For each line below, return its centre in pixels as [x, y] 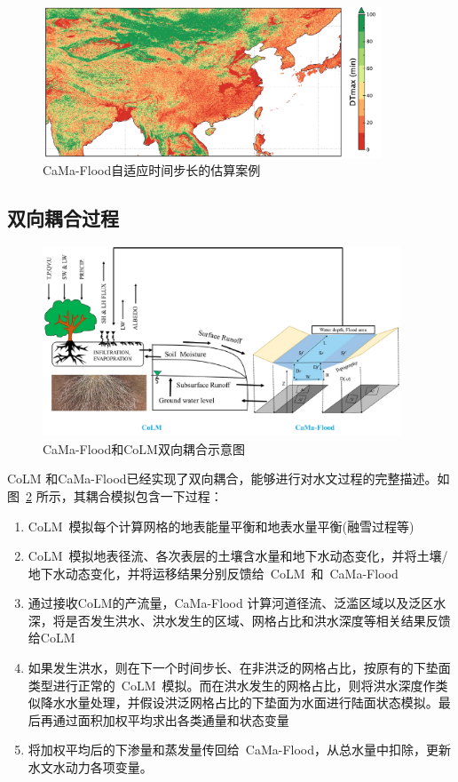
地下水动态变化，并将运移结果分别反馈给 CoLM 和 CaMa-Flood [213, 573]
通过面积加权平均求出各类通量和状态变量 [171, 719]
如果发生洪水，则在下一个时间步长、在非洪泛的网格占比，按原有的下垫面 [239, 668]
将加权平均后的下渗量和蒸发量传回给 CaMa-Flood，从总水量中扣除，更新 [240, 750]
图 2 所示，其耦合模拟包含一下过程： [115, 495]
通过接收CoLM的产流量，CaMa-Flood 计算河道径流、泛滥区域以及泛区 [231, 603]
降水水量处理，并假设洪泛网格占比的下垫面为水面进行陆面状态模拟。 [239, 702]
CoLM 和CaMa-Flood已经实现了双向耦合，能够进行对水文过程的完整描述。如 [229, 479]
